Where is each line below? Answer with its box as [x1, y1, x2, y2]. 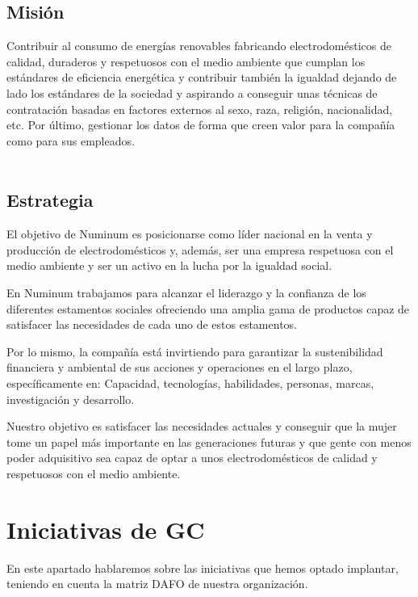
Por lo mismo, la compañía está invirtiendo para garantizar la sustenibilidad [6, 343, 383, 359]
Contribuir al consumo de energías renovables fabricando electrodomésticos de [6, 37, 391, 54]
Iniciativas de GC [6, 512, 205, 545]
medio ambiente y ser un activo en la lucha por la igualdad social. [6, 257, 332, 274]
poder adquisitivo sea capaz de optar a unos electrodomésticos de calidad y [6, 449, 378, 466]
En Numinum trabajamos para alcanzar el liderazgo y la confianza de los [6, 284, 366, 301]
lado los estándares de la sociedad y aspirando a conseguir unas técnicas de [6, 84, 378, 101]
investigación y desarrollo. [6, 390, 135, 407]
